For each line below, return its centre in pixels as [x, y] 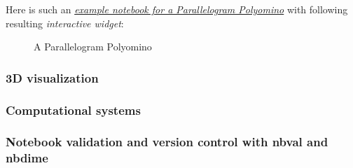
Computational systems [73, 110]
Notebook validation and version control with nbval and [167, 142]
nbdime [27, 158]
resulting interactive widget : [65, 23]
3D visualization [52, 77]
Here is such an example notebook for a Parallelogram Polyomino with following [177, 9]
